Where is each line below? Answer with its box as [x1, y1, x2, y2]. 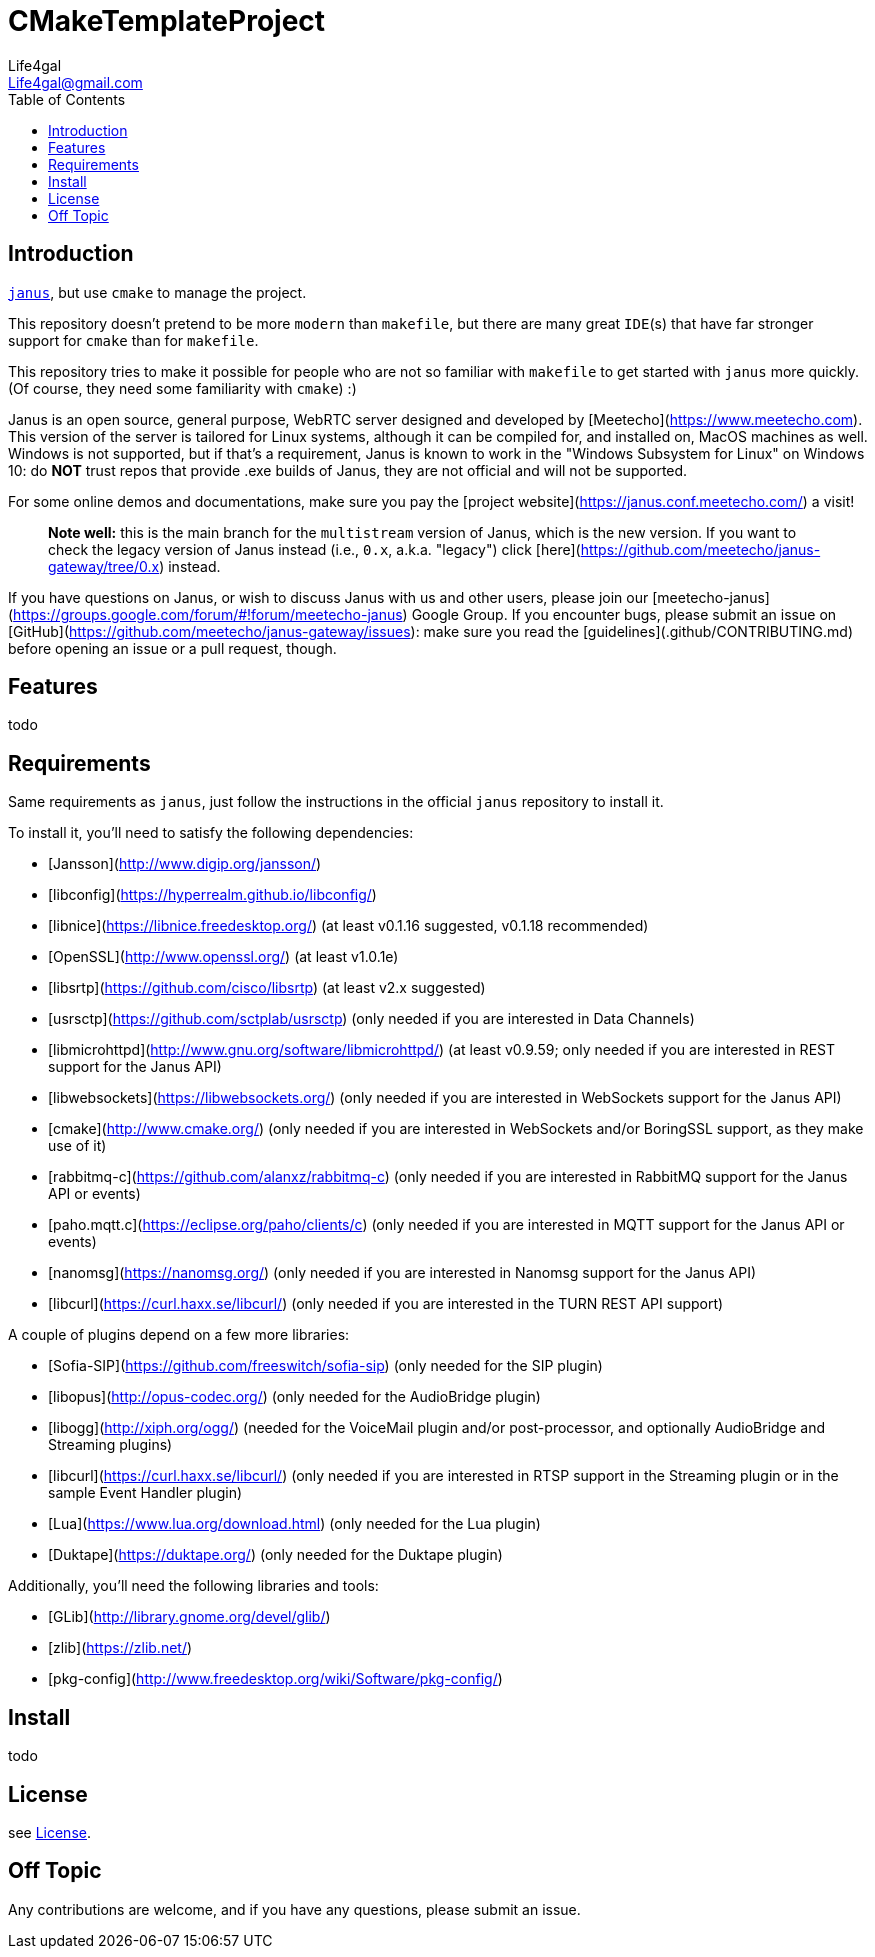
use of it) [48, 1137, 107, 1155]
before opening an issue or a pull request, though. [8, 639, 337, 657]
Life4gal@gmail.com [8, 73, 143, 91]
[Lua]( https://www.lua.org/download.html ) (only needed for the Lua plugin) [48, 1515, 541, 1533]
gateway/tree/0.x [48, 557, 160, 575]
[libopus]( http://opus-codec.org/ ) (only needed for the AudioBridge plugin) [48, 1388, 541, 1406]
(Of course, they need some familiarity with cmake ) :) [8, 379, 357, 397]
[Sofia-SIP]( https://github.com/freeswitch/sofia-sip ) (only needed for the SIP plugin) [48, 1357, 603, 1375]
